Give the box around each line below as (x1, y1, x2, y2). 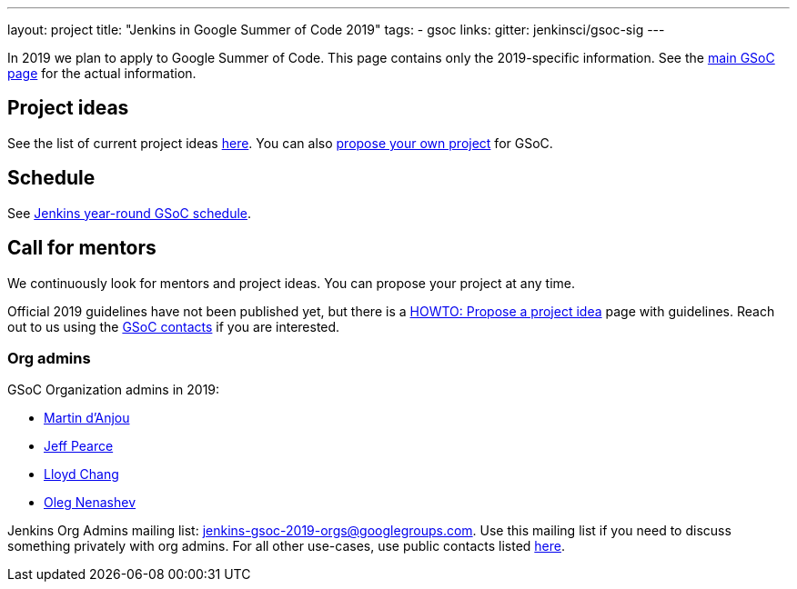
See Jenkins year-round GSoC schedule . (7, 205, 252, 221)
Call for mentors (7, 236, 156, 260)
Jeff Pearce (44, 438, 114, 454)
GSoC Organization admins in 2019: (7, 382, 220, 398)
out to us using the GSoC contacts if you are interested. (7, 318, 340, 334)
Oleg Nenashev (44, 494, 136, 511)
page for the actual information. (7, 65, 197, 81)
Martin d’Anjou (44, 410, 130, 426)
